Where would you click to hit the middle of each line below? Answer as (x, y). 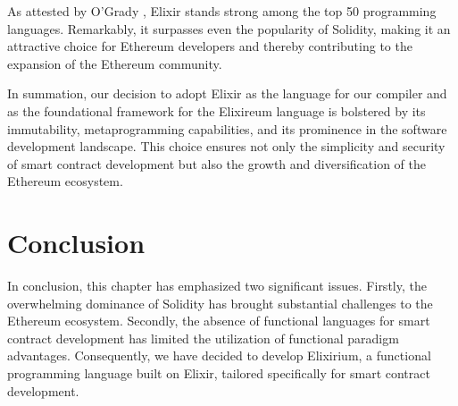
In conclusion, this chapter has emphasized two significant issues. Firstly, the (217, 286)
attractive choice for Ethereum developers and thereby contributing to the (210, 46)
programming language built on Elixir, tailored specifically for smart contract (219, 373)
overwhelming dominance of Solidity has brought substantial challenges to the (220, 303)
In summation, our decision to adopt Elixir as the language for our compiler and (227, 93)
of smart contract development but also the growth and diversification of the (217, 163)
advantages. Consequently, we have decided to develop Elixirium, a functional (219, 355)
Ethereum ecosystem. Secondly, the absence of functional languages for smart (219, 321)
